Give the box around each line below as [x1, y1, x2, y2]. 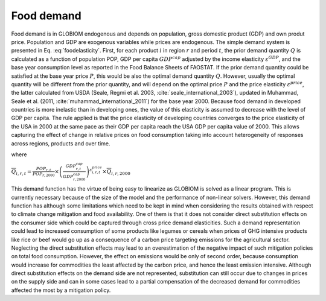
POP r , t [36, 166, 51, 173]
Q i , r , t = [11, 168, 32, 176]
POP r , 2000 [32, 171, 55, 178]
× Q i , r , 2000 [101, 168, 131, 176]
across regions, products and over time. [11, 139, 110, 147]
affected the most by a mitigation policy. [11, 287, 111, 294]
